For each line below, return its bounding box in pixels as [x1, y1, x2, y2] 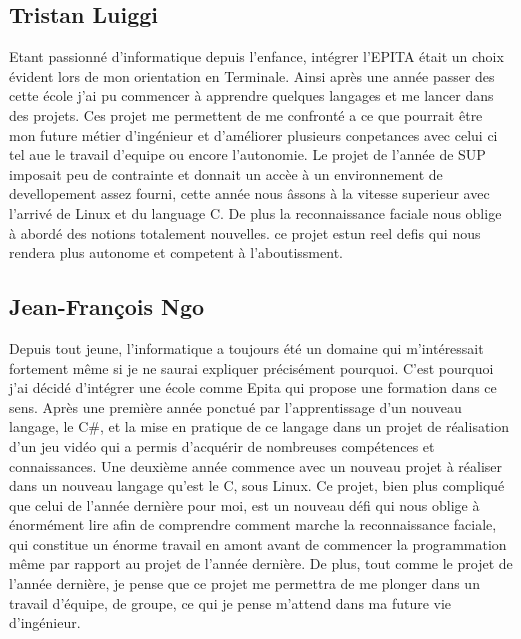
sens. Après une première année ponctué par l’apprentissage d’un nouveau [9, 396, 462, 417]
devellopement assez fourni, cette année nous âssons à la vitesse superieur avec [9, 183, 490, 204]
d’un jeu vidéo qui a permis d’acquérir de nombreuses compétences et [9, 435, 435, 456]
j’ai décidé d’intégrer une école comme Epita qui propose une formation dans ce [9, 377, 497, 398]
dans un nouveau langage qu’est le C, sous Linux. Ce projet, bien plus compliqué [9, 475, 505, 496]
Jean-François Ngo [9, 291, 205, 322]
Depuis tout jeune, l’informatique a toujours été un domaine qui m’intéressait [9, 337, 484, 358]
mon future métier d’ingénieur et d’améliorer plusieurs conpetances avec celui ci [9, 124, 498, 145]
